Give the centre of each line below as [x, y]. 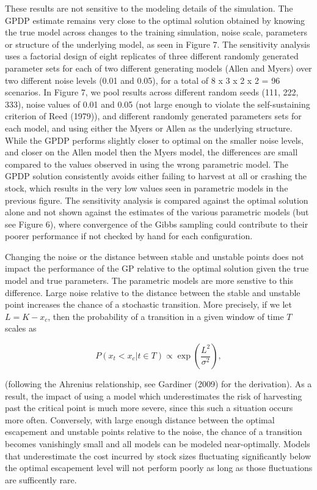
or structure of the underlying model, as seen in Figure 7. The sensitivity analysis [158, 44]
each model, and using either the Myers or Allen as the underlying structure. [149, 128]
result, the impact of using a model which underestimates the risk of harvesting [154, 395]
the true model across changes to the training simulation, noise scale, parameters [156, 32]
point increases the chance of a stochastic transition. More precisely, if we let [148, 304]
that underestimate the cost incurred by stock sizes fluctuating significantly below [158, 455]
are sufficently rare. [41, 479]
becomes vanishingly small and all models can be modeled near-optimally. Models [158, 444]
